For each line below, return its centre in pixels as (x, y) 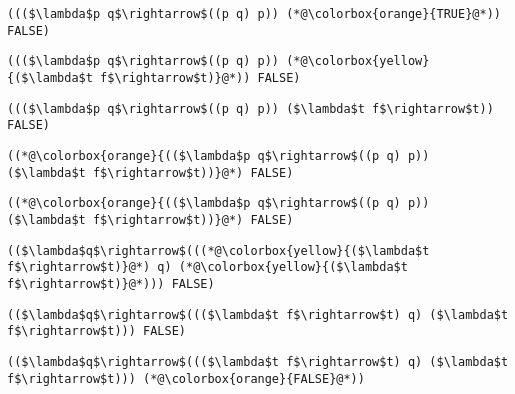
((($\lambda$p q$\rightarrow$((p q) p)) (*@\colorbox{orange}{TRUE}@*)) (254, 14)
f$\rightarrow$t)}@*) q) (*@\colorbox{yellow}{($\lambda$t (207, 267)
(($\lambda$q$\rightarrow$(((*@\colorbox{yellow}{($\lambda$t (218, 250)
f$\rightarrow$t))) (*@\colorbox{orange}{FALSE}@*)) (186, 378)
